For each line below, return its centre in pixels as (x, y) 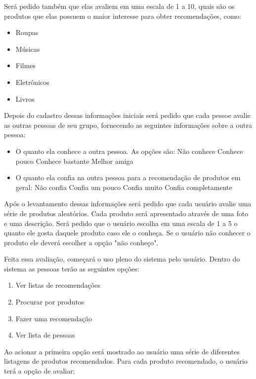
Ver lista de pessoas (45, 335)
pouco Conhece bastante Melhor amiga (74, 161)
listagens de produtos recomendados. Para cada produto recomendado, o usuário (126, 361)
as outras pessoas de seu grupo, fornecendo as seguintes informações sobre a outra (128, 125)
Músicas (28, 49)
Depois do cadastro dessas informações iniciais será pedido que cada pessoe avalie (127, 115)
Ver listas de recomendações (58, 285)
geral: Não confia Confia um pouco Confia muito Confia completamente (124, 187)
